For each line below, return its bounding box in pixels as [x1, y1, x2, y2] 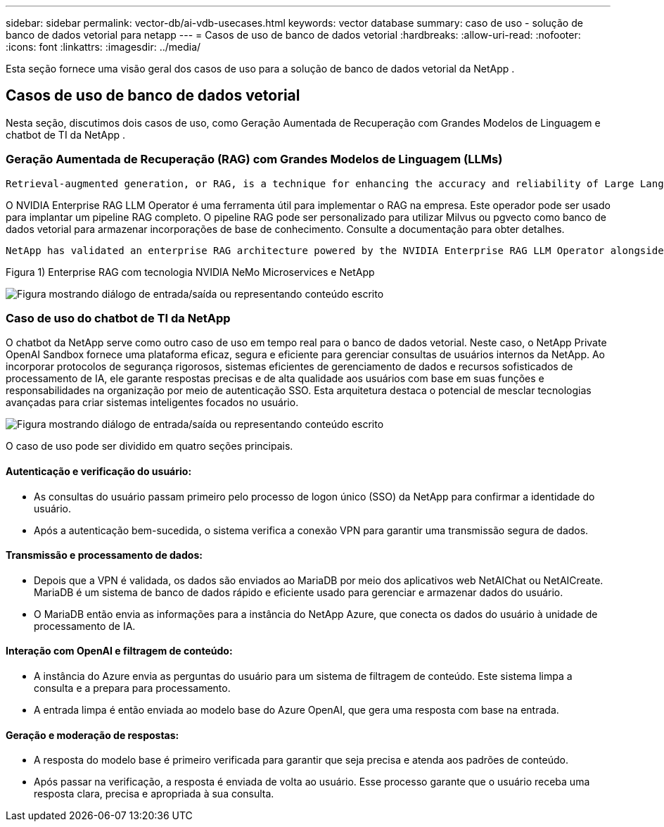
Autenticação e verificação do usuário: [6, 465, 192, 477]
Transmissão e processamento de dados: [6, 549, 203, 562]
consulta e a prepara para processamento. [34, 682, 231, 694]
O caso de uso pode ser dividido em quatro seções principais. [6, 440, 293, 453]
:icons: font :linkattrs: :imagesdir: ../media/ [6, 41, 201, 53]
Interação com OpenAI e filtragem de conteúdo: [6, 645, 233, 657]
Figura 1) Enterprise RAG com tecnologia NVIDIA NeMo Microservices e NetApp [6, 265, 375, 278]
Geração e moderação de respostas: [6, 728, 179, 741]
